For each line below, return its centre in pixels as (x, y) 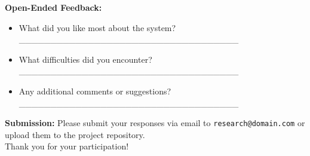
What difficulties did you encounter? (85, 59)
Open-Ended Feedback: (53, 7)
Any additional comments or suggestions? (95, 91)
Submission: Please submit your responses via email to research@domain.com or (155, 123)
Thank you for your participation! (67, 146)
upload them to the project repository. (75, 134)
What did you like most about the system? (97, 27)
